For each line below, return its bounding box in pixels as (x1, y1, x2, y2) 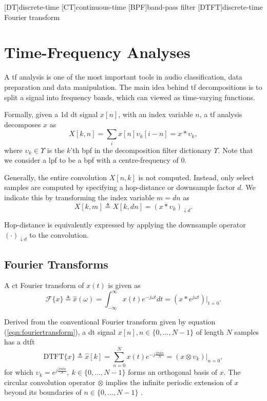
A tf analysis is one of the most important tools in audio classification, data (4, 71, 242, 82)
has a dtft (4, 336, 35, 347)
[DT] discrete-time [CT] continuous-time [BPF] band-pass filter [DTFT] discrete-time (4, 2, 263, 12)
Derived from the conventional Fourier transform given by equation (4, 316, 216, 327)
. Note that (218, 144, 253, 155)
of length (196, 326, 224, 337)
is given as (108, 280, 141, 291)
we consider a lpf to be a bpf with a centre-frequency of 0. (4, 155, 187, 165)
